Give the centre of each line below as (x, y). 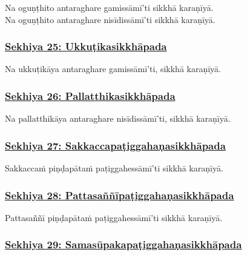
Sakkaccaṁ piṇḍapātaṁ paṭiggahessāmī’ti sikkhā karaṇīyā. (114, 168)
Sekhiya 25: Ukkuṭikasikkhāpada (86, 46)
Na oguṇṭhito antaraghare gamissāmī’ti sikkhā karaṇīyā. (109, 7)
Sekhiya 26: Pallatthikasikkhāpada (90, 95)
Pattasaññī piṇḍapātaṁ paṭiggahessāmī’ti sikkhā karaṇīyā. (114, 217)
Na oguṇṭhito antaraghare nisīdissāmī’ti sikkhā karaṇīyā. (110, 19)
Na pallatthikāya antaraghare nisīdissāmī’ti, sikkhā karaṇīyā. (118, 118)
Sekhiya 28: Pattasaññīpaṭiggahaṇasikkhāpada (120, 195)
